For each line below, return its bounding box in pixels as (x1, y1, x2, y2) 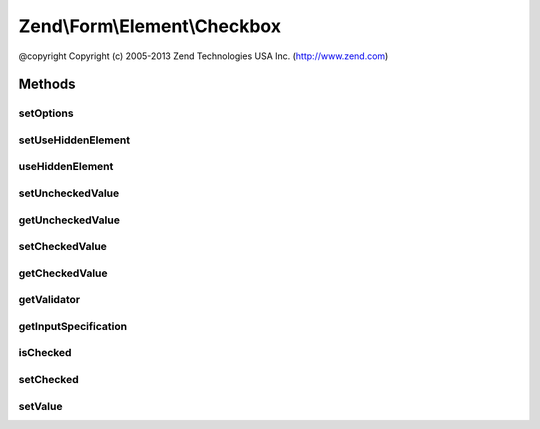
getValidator (18, 293, 80, 307)
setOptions (18, 106, 74, 120)
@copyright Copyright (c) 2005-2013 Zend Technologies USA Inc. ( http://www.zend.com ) (18, 50, 389, 62)
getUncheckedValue (18, 213, 120, 227)
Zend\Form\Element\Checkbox (18, 15, 282, 37)
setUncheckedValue (18, 186, 120, 200)
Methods (18, 76, 76, 93)
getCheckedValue (18, 266, 109, 280)
